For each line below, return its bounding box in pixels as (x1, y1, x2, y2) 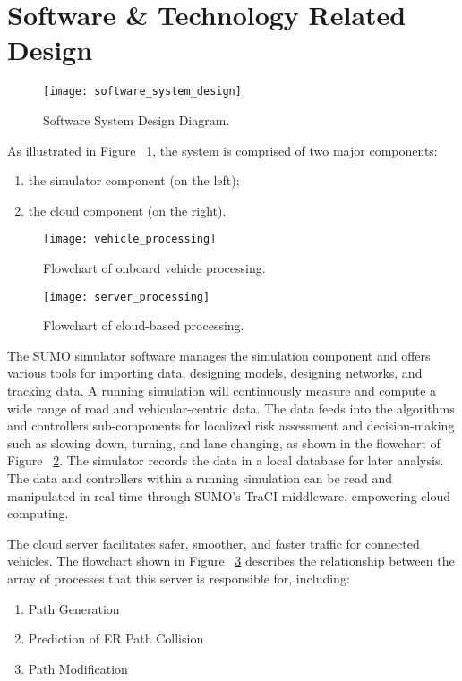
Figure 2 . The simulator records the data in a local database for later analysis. (7, 451, 444, 470)
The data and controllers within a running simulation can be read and (7, 469, 393, 487)
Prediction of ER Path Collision (28, 629, 204, 648)
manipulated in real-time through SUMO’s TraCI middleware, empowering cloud (7, 486, 450, 505)
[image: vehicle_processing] (43, 233, 217, 246)
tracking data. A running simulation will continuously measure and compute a (7, 381, 437, 400)
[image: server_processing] (43, 290, 210, 303)
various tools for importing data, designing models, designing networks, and (7, 363, 423, 382)
